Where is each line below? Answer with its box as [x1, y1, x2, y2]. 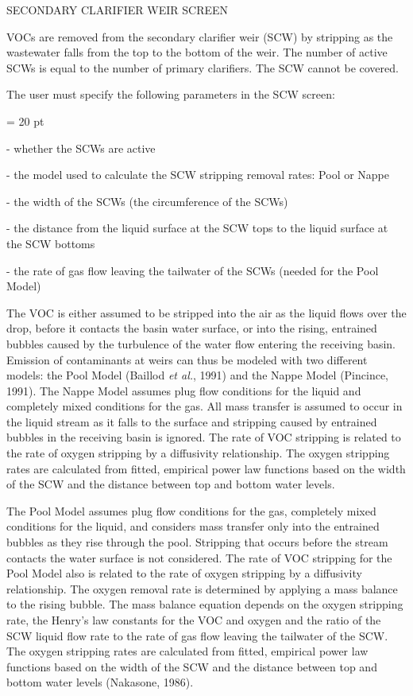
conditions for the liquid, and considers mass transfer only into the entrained [6, 518, 380, 535]
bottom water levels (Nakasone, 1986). [6, 674, 194, 690]
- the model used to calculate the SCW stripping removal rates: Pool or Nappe [6, 166, 390, 183]
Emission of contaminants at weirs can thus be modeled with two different [6, 351, 368, 367]
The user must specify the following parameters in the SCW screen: [6, 86, 335, 103]
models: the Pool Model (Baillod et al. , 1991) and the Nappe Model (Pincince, [6, 367, 389, 383]
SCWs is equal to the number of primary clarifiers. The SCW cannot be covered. [6, 59, 399, 76]
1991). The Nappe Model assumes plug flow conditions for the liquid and [6, 382, 361, 399]
